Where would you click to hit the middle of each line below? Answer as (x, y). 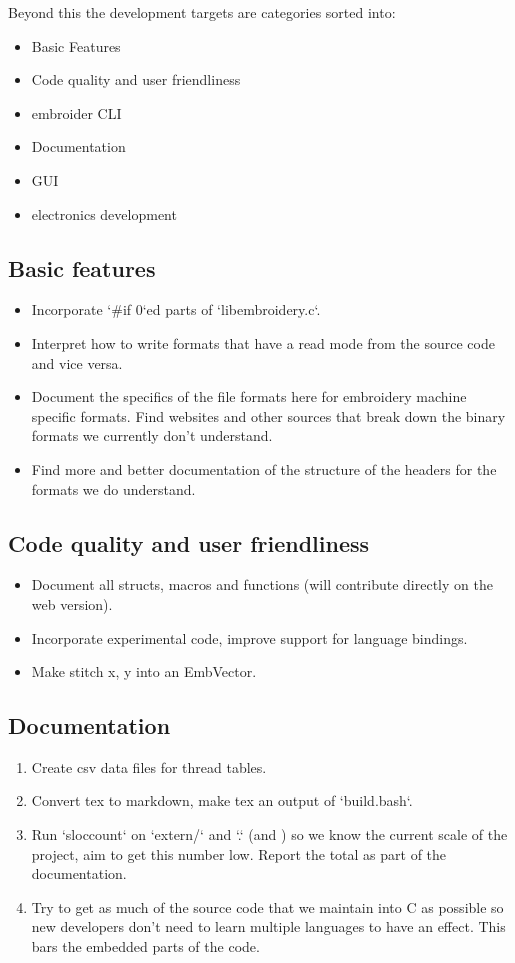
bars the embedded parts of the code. (145, 946)
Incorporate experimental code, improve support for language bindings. (249, 637)
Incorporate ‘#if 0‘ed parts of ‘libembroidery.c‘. (176, 309)
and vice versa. (77, 362)
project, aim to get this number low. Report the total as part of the (239, 853)
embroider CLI (76, 112)
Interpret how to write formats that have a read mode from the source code (263, 342)
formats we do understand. (113, 488)
